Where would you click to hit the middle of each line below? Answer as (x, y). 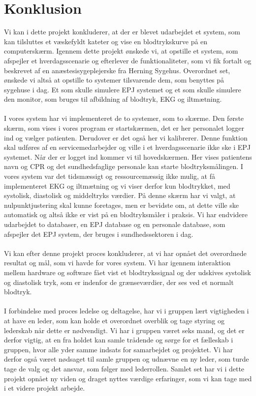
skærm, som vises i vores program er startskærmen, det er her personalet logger (124, 128)
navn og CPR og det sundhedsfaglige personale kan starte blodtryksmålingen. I (124, 166)
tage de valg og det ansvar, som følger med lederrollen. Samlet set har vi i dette (124, 368)
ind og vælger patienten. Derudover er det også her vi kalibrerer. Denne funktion (126, 137)
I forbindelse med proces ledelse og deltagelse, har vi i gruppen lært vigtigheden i (127, 311)
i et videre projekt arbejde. (45, 388)
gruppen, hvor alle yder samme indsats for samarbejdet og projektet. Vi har (118, 349)
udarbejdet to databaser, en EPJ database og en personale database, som (115, 224)
